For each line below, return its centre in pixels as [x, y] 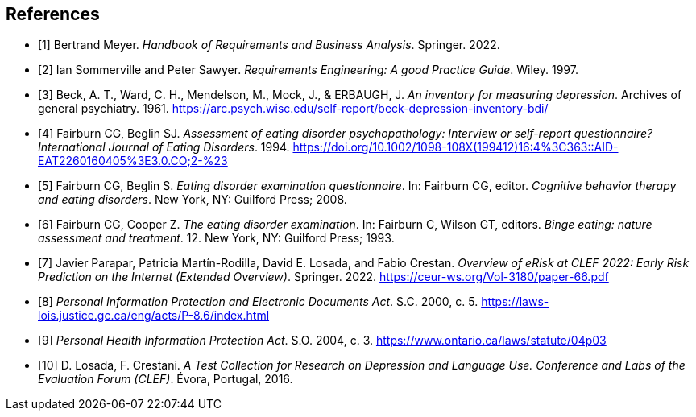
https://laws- [515, 302]
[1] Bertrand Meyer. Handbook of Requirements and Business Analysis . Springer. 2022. [269, 45]
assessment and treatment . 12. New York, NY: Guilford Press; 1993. [216, 238]
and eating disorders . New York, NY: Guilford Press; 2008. [193, 200]
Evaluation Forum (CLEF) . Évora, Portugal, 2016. [166, 379]
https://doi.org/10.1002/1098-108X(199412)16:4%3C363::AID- [456, 147]
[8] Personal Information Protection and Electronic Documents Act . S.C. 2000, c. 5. [258, 302]
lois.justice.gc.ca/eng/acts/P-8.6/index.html [154, 316]
